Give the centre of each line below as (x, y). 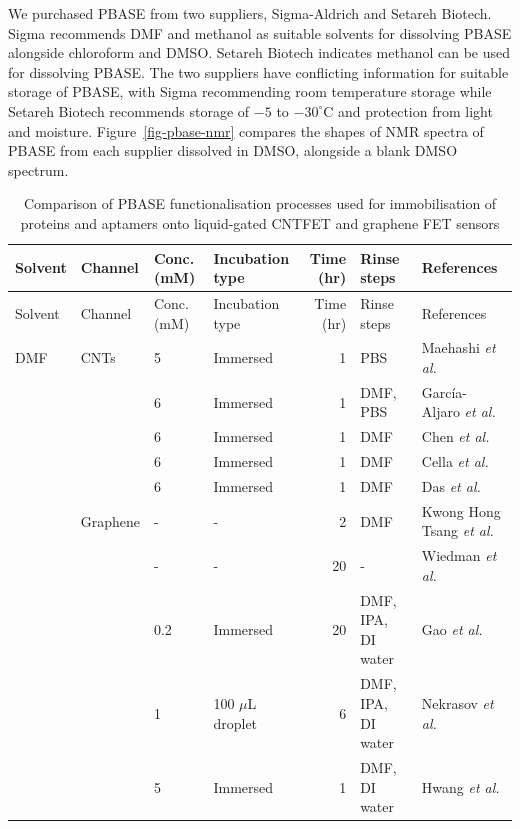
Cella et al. (455, 461)
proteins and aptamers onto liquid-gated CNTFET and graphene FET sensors (260, 222)
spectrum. (38, 169)
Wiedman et (459, 555)
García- (444, 391)
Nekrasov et (457, 702)
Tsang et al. (457, 530)
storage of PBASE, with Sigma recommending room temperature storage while (250, 91)
